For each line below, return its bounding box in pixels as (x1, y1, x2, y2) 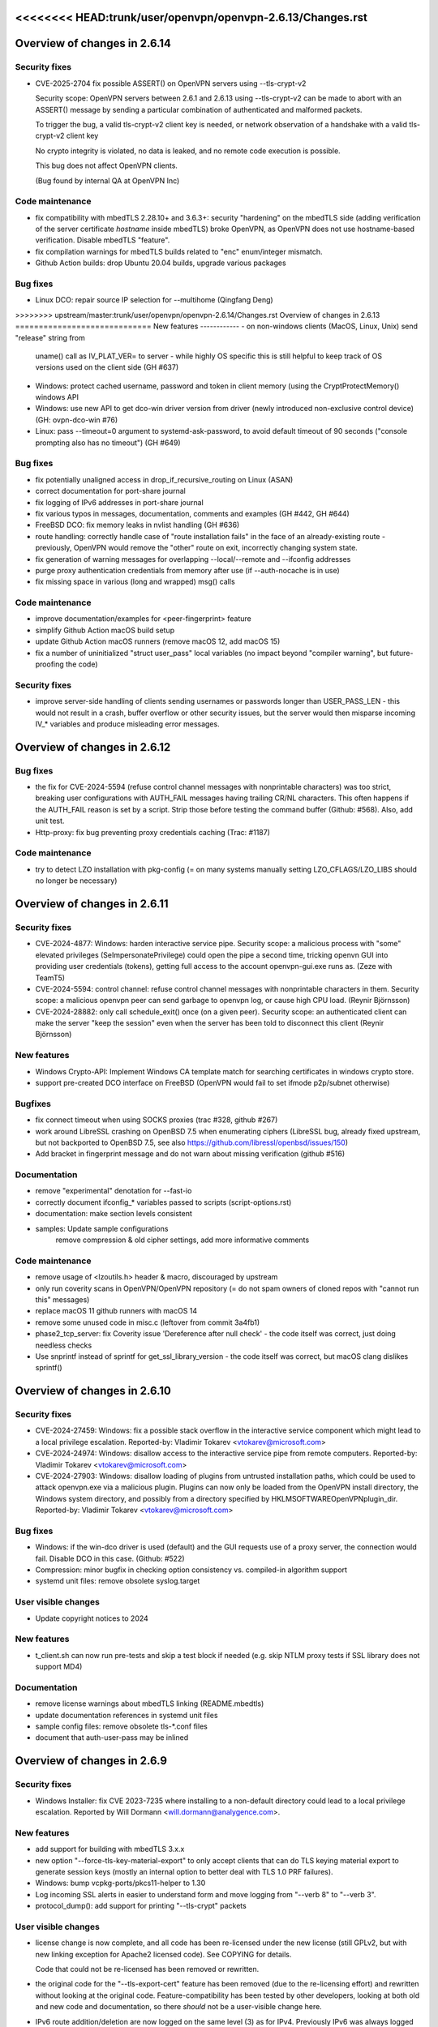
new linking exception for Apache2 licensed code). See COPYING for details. (35, 1949, 292, 1959)
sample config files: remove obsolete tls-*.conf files (35, 1721, 208, 1731)
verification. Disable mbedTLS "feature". (35, 235, 170, 245)
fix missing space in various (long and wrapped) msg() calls (35, 576, 235, 587)
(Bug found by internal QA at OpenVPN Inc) (35, 175, 180, 186)
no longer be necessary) (35, 876, 118, 885)
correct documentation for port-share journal (35, 486, 186, 496)
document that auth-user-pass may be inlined (35, 1733, 189, 1742)
